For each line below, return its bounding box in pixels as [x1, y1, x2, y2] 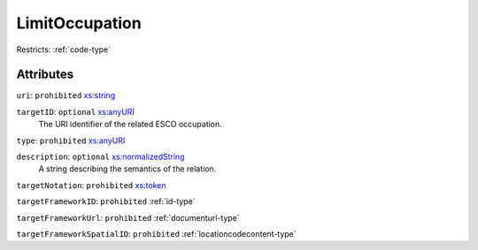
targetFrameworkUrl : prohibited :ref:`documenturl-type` [16, 212, 240, 223]
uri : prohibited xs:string [16, 90, 116, 101]
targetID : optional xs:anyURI [16, 106, 135, 117]
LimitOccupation [16, 13, 142, 33]
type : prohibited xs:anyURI [16, 135, 126, 146]
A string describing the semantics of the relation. [38, 163, 217, 174]
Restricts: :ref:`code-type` [16, 44, 112, 55]
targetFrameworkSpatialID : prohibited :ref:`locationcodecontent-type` [16, 228, 297, 239]
